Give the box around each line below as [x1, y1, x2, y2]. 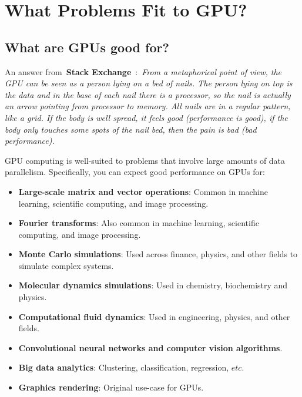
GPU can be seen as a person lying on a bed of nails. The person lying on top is [5, 77, 293, 89]
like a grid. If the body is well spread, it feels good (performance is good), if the [5, 111, 288, 123]
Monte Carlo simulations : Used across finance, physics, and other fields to [18, 248, 298, 260]
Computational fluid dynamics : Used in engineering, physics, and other [18, 310, 290, 322]
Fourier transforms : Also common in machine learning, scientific [18, 217, 259, 229]
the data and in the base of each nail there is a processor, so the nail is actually [5, 88, 291, 100]
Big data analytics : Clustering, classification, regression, [18, 361, 229, 374]
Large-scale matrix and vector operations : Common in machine [18, 185, 269, 197]
